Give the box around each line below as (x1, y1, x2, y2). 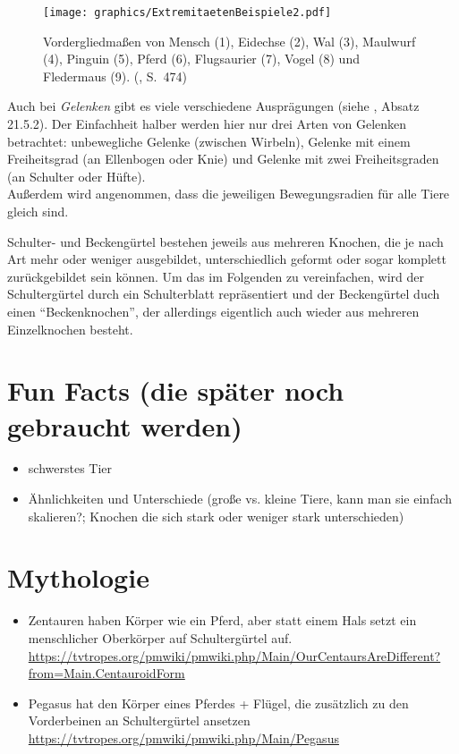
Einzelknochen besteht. (7, 319, 133, 338)
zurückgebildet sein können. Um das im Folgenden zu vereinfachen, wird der (7, 267, 425, 285)
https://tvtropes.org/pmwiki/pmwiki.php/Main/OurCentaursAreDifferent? (28, 646, 441, 665)
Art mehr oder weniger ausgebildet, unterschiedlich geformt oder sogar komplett (7, 250, 446, 268)
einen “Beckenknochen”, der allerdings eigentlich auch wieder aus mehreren (7, 301, 420, 320)
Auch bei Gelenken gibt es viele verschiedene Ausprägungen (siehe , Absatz (7, 97, 420, 115)
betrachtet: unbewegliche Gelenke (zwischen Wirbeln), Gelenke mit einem (7, 131, 411, 150)
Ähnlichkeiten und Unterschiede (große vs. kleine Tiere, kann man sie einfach (28, 489, 453, 508)
